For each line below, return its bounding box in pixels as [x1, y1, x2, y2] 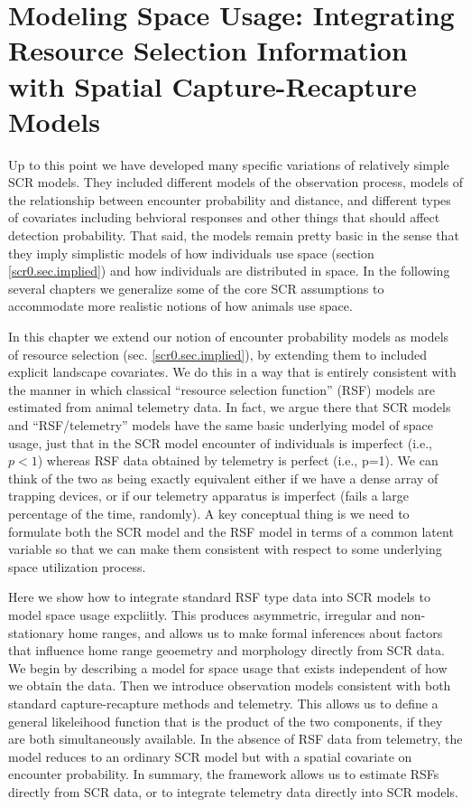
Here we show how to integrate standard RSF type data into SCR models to [8, 587, 430, 606]
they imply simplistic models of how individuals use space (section [8, 243, 374, 262]
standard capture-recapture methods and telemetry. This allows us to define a [8, 693, 439, 712]
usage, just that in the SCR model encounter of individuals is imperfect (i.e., [8, 433, 432, 452]
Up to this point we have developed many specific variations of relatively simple [8, 155, 449, 174]
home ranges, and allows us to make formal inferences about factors [68, 623, 443, 642]
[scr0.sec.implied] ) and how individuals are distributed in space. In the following [8, 261, 450, 280]
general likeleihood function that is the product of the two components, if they [8, 711, 443, 730]
